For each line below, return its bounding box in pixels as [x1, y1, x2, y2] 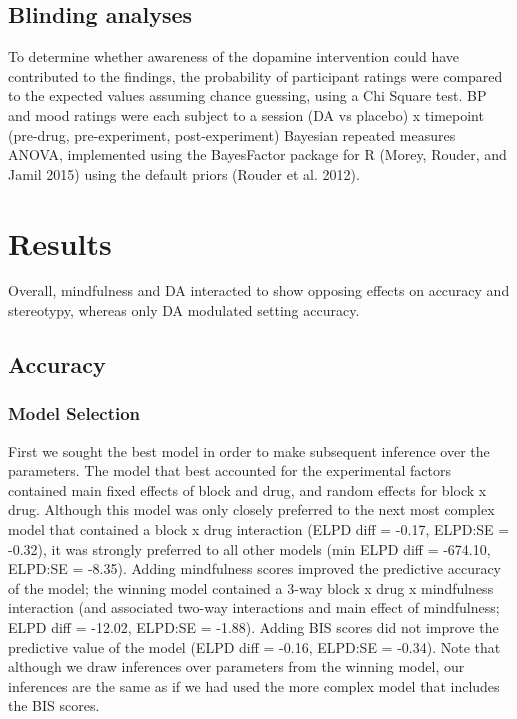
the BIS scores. [8, 695, 100, 716]
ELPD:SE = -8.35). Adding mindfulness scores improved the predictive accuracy [8, 558, 502, 579]
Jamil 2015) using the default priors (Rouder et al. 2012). [8, 163, 360, 184]
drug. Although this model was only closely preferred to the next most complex [8, 499, 495, 520]
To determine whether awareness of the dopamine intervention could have [8, 46, 460, 67]
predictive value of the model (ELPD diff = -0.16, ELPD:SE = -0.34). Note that [8, 636, 501, 657]
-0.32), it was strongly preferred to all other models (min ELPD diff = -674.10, [8, 538, 491, 559]
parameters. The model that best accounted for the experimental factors [8, 460, 451, 481]
